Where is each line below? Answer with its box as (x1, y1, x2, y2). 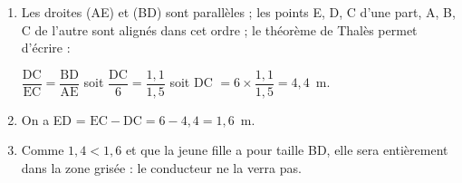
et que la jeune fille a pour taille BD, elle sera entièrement (125, 140, 448, 159)
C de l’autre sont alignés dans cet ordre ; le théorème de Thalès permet (21, 20, 418, 39)
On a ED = (21, 110, 86, 129)
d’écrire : (21, 38, 71, 57)
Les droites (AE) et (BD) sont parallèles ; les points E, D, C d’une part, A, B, (21, 3, 456, 21)
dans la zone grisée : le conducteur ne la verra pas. (21, 159, 302, 178)
